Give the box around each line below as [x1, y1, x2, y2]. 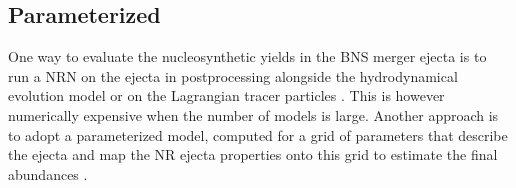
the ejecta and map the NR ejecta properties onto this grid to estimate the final [8, 144, 498, 165]
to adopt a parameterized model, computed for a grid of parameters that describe [8, 124, 508, 145]
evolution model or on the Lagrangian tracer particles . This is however [8, 85, 445, 106]
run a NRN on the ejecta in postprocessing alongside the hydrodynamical [8, 65, 458, 86]
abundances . [8, 163, 88, 184]
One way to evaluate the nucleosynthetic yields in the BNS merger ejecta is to [8, 46, 487, 67]
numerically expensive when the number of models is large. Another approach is [8, 104, 499, 125]
